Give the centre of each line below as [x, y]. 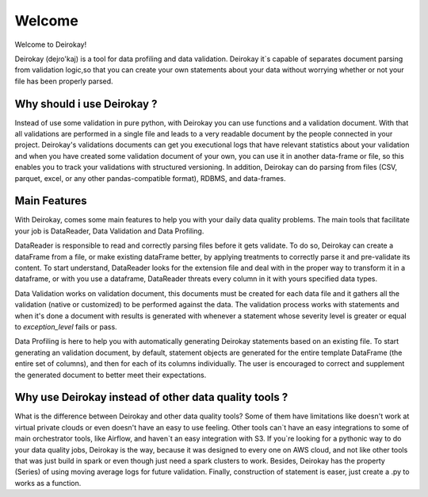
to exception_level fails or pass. [66, 327]
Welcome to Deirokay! [51, 44]
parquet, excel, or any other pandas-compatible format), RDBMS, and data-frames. [150, 178]
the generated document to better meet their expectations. [111, 375]
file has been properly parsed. [64, 81]
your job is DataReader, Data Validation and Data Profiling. [109, 231]
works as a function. [48, 483]
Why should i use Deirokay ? [86, 104]
